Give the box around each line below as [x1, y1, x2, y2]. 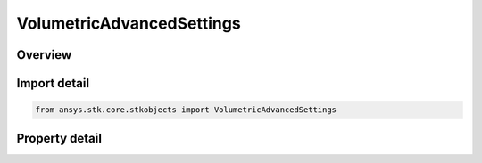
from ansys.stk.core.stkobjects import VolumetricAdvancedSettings [35, 105, 337, 115]
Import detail [16, 76, 89, 91]
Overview [16, 47, 72, 62]
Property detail [16, 130, 103, 146]
